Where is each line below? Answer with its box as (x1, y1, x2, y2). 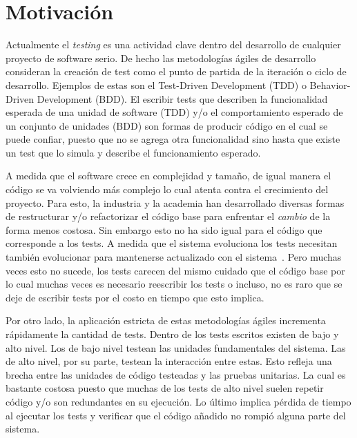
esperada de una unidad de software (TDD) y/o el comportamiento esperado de (6, 105, 343, 119)
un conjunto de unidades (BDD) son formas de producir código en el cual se (6, 118, 328, 132)
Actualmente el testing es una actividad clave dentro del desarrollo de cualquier (6, 37, 341, 52)
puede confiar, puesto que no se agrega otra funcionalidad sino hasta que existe (6, 132, 340, 146)
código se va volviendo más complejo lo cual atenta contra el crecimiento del (6, 182, 329, 197)
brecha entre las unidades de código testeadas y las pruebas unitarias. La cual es (6, 367, 346, 381)
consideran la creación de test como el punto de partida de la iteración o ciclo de (6, 64, 347, 79)
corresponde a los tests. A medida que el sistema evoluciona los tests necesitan (6, 236, 338, 250)
